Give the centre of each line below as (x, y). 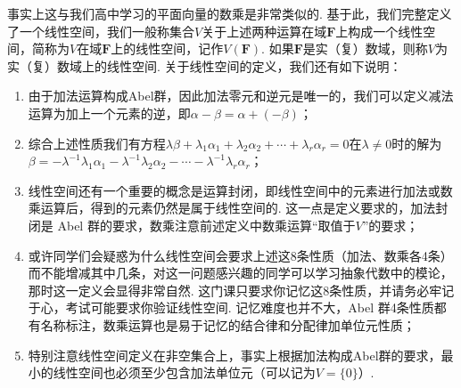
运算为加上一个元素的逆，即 (109, 113)
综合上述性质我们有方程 (97, 143)
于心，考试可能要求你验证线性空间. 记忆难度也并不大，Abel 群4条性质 (231, 307)
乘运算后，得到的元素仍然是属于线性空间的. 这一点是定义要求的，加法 (232, 208)
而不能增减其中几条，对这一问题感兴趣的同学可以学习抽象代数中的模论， (240, 273)
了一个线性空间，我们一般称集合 (101, 31)
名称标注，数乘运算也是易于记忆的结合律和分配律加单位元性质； (228, 324)
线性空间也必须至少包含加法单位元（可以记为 (184, 372)
